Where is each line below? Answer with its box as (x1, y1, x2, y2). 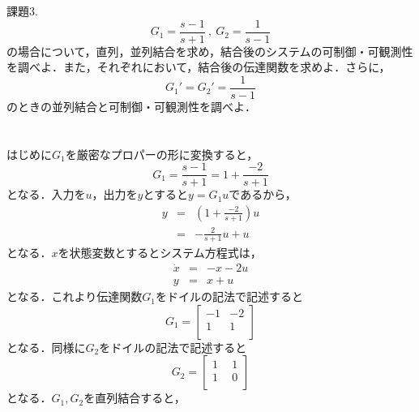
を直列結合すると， (83, 389, 186, 406)
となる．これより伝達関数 (6, 288, 143, 305)
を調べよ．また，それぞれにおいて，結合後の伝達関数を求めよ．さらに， (6, 58, 391, 75)
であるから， (229, 186, 297, 203)
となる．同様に (6, 338, 86, 355)
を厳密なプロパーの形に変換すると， (65, 145, 259, 162)
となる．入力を (6, 186, 86, 203)
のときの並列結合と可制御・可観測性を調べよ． (6, 97, 256, 114)
